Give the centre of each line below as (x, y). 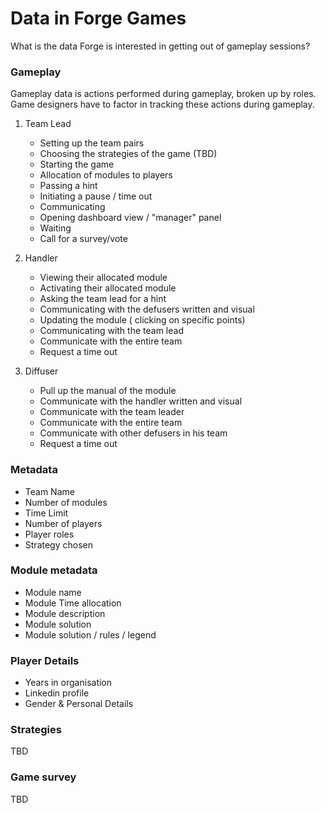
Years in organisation (68, 683)
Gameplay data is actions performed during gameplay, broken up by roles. (163, 94)
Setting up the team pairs (92, 143)
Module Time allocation (73, 603)
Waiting (55, 228)
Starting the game (77, 164)
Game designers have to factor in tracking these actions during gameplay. (162, 104)
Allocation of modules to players (106, 175)
